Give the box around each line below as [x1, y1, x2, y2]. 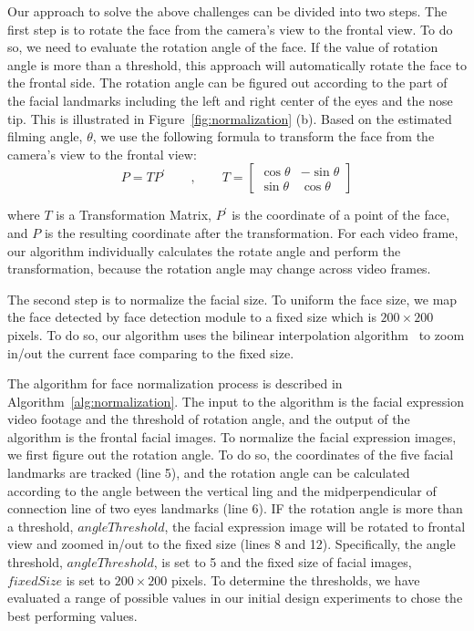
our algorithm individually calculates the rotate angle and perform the [7, 241, 401, 260]
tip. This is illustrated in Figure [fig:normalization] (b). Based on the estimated [7, 109, 452, 128]
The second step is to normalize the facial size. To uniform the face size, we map [7, 289, 458, 308]
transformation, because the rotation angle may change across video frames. [7, 259, 431, 278]
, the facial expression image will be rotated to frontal [164, 516, 466, 535]
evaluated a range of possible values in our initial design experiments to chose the [7, 588, 463, 607]
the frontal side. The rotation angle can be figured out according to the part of [7, 73, 448, 92]
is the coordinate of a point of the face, [232, 205, 450, 224]
